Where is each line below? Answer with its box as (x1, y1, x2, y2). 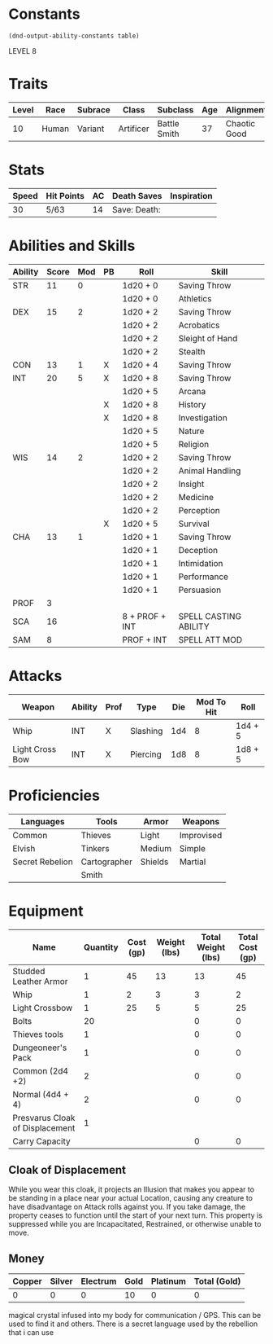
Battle (157, 117, 180, 129)
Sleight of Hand (178, 332, 238, 344)
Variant (76, 123, 105, 134)
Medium (140, 842, 172, 854)
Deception (178, 544, 218, 556)
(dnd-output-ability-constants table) (8, 32, 140, 40)
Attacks (8, 666, 63, 685)
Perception (178, 504, 221, 516)
